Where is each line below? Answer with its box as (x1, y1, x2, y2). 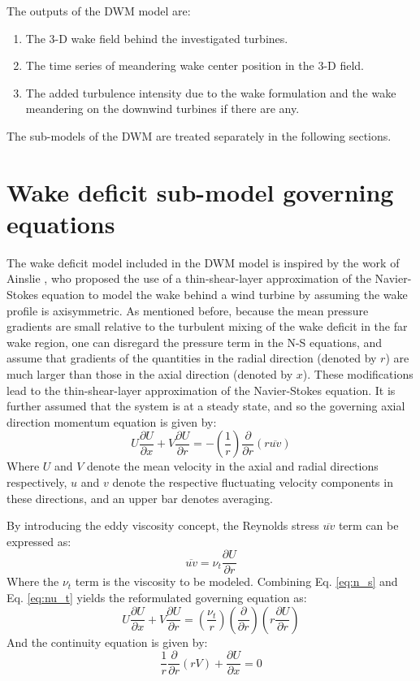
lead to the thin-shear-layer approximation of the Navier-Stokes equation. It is (6, 381, 396, 398)
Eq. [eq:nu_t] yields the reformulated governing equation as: (6, 589, 307, 606)
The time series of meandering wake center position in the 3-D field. (25, 57, 365, 74)
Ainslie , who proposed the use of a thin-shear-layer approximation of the (6, 270, 371, 287)
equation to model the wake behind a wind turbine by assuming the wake (41, 286, 408, 303)
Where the (6, 573, 59, 590)
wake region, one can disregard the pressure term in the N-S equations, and (6, 333, 383, 350)
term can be (338, 517, 399, 534)
